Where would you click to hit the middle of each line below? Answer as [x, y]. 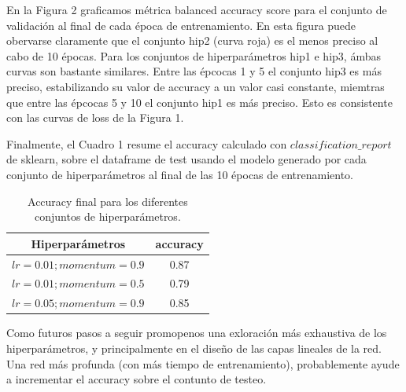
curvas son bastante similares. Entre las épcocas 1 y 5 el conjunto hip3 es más [194, 71]
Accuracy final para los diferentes [108, 201]
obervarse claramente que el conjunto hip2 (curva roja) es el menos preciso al [192, 40]
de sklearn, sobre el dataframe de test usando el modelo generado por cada [186, 159]
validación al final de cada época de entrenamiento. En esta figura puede [181, 25]
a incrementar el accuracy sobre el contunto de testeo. [137, 379]
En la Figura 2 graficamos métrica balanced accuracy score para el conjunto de [197, 9]
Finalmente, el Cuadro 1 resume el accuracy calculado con [147, 143]
